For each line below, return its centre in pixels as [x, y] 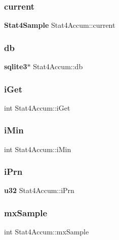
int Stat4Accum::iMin [38, 149]
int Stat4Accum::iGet [37, 107]
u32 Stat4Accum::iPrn [39, 190]
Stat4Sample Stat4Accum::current [60, 25]
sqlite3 [16, 66]
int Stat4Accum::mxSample [47, 232]
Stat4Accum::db [58, 66]
